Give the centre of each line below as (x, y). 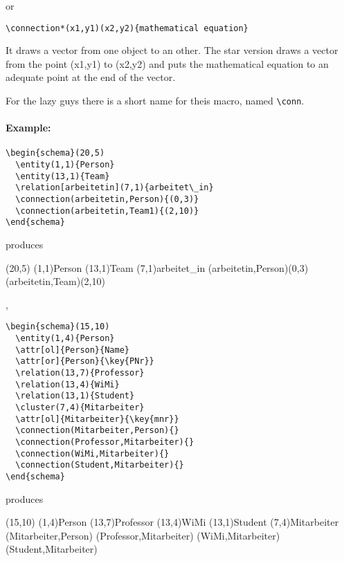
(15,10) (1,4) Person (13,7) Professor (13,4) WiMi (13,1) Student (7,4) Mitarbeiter (172, 522)
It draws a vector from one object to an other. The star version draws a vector (172, 50)
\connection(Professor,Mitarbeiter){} (105, 442)
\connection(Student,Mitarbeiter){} (100, 465)
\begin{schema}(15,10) (58, 327)
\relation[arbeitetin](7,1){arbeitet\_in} (115, 188)
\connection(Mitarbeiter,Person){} (97, 431)
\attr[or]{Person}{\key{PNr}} (85, 361)
